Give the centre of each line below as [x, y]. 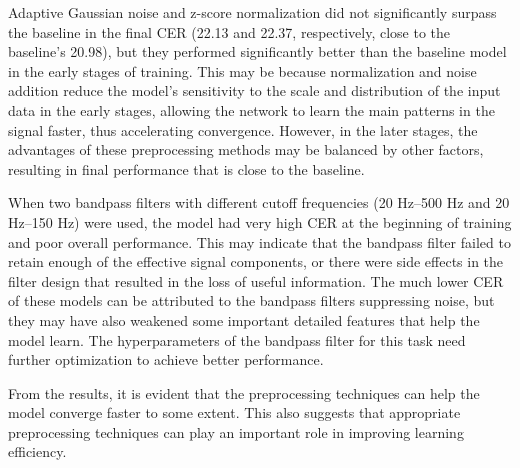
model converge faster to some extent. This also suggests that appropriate [234, 412]
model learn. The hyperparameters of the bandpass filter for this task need [237, 339]
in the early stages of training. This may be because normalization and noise [242, 70]
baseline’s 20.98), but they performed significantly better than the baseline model [257, 51]
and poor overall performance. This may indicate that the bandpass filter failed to [259, 241]
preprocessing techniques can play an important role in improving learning [236, 431]
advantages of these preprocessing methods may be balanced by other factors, [246, 149]
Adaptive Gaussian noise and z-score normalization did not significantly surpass [252, 12]
